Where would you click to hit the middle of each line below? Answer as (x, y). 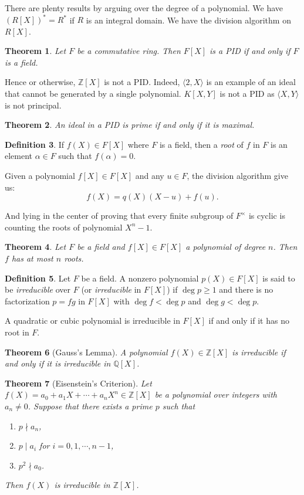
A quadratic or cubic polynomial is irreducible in (92, 321)
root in (17, 332)
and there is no (246, 289)
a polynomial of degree (226, 247)
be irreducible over (38, 289)
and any (150, 176)
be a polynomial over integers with (216, 394)
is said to (279, 278)
